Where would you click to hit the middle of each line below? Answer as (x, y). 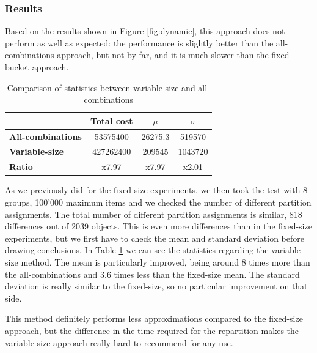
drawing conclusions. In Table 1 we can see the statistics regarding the (137, 250)
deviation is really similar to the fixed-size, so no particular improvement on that (156, 286)
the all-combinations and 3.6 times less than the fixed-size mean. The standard (152, 274)
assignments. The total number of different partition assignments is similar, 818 (154, 214)
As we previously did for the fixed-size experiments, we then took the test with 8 (156, 190)
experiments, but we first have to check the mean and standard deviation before (155, 238)
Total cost (111, 120)
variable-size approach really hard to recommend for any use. (119, 342)
